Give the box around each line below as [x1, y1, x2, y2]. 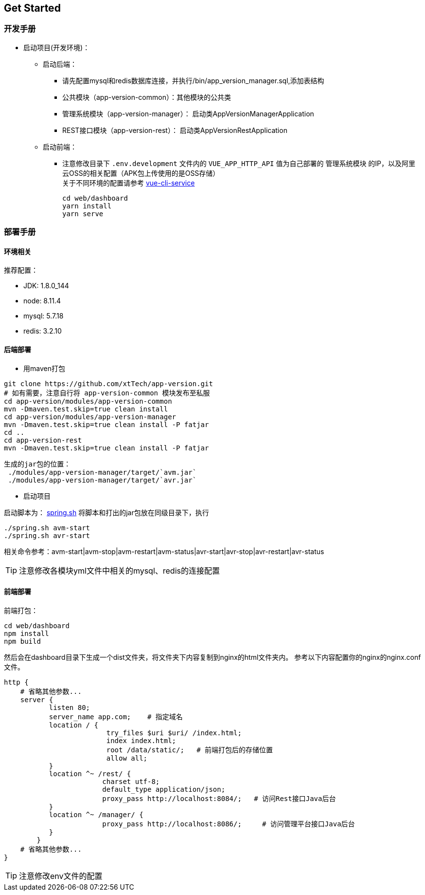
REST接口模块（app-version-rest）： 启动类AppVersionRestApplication [62, 126, 287, 134]
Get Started [4, 2, 61, 14]
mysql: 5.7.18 [23, 312, 64, 320]
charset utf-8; [102, 777, 160, 785]
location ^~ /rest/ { [49, 769, 131, 778]
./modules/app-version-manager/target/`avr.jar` [8, 476, 197, 484]
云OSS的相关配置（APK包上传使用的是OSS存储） [62, 168, 220, 177]
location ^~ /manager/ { [49, 810, 143, 819]
